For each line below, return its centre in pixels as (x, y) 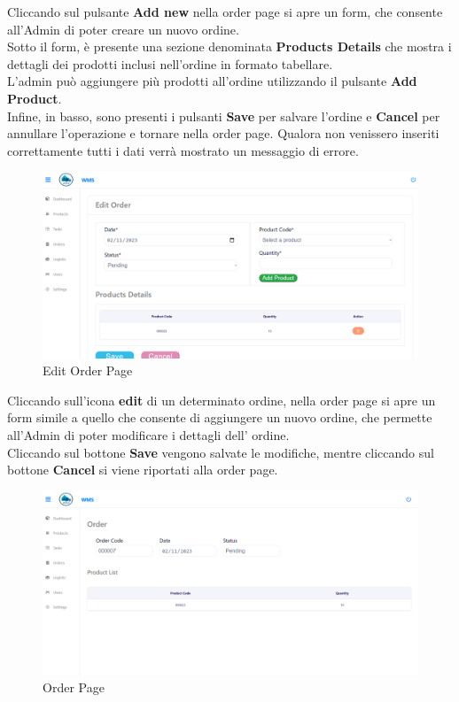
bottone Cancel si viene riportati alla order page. (143, 470)
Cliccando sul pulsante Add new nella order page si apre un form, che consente (225, 12)
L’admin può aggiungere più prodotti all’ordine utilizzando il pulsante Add (212, 81)
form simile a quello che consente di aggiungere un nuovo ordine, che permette (220, 417)
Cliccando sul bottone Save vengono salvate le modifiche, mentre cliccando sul (221, 452)
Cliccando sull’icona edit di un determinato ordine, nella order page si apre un (222, 400)
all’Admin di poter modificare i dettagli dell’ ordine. (148, 435)
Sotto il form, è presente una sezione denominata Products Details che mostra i (229, 46)
